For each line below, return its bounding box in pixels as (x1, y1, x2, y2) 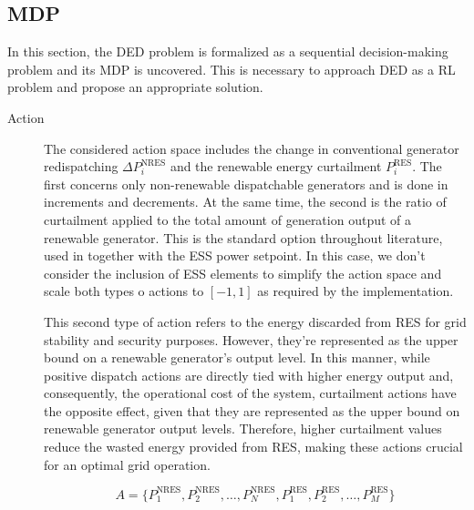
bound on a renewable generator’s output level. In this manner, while (44, 348, 430, 367)
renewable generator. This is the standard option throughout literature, (44, 228, 443, 247)
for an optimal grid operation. (44, 454, 211, 474)
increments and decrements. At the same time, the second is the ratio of (44, 192, 447, 211)
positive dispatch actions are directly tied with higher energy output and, (44, 365, 454, 384)
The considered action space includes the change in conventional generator (44, 138, 459, 158)
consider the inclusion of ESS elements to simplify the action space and (44, 263, 442, 282)
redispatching (44, 157, 118, 176)
